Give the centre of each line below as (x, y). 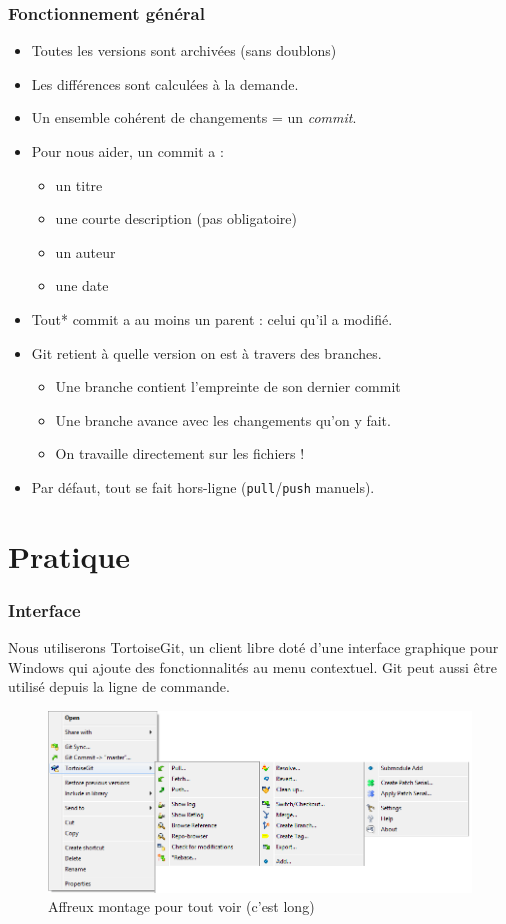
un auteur (85, 251)
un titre (79, 184)
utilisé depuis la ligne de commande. (119, 686)
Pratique (69, 555)
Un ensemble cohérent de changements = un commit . (194, 117)
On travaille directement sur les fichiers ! (180, 453)
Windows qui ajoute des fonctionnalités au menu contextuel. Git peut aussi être (252, 666)
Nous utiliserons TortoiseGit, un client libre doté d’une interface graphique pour (253, 647)
